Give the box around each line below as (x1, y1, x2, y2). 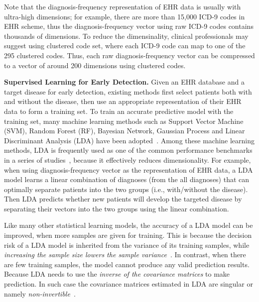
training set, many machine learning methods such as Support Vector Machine (4, 115, 244, 126)
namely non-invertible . (4, 288, 76, 299)
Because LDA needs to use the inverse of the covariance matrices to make (4, 269, 230, 279)
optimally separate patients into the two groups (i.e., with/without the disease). (4, 184, 248, 194)
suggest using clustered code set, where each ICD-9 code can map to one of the (4, 40, 246, 51)
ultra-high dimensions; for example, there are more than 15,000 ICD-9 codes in (4, 11, 245, 21)
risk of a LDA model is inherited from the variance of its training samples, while (4, 239, 250, 250)
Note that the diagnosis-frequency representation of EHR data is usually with (4, 1, 241, 11)
